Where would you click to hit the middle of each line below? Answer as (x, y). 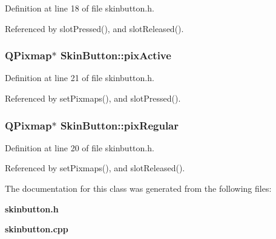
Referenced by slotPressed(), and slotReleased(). (94, 28)
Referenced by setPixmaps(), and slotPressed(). (93, 98)
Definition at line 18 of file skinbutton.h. (80, 8)
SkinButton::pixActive (116, 55)
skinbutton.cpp (37, 229)
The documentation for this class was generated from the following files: (138, 188)
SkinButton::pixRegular (120, 125)
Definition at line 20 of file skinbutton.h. (80, 147)
